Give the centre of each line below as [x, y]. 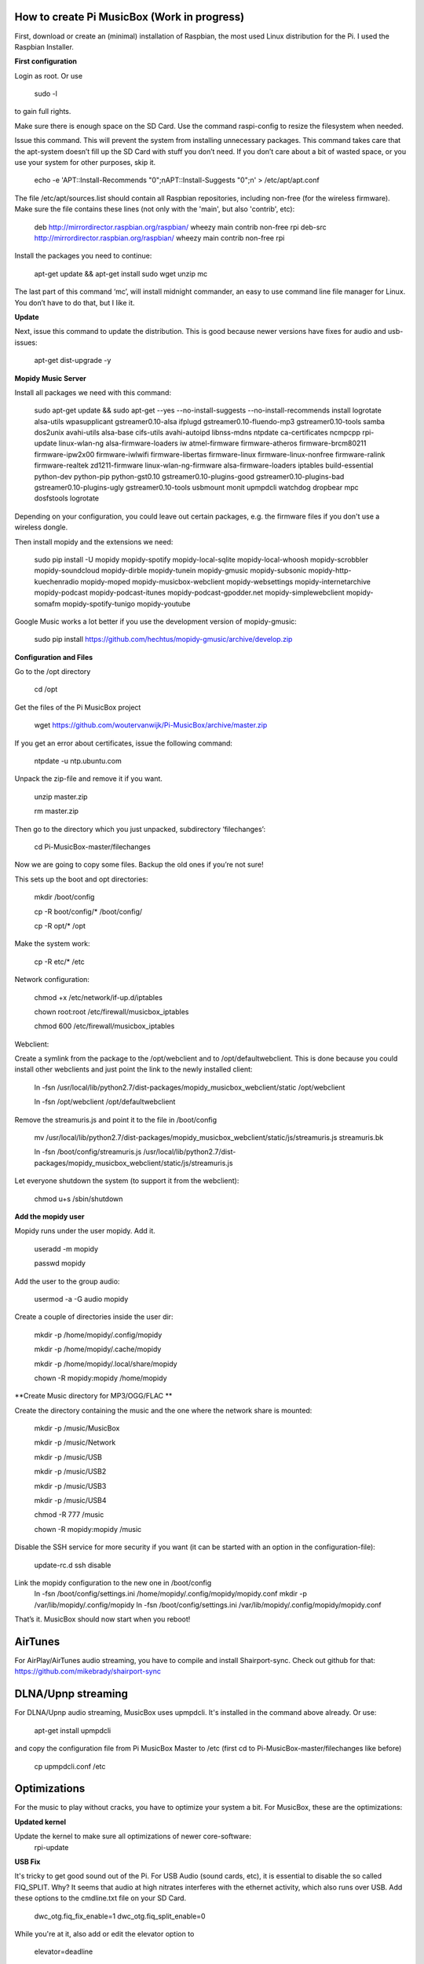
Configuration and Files [54, 657]
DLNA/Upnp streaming [71, 1694]
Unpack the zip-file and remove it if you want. [88, 779]
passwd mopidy [60, 1263]
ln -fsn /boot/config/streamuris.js [88, 1152]
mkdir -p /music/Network [75, 1442]
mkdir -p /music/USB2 [70, 1471]
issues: [26, 343]
